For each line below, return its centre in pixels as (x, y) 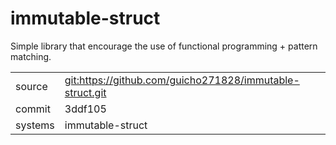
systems (35, 125)
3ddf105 (85, 109)
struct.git (85, 92)
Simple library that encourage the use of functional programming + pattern (164, 46)
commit (33, 109)
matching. (31, 56)
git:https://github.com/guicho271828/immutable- (182, 80)
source (31, 86)
